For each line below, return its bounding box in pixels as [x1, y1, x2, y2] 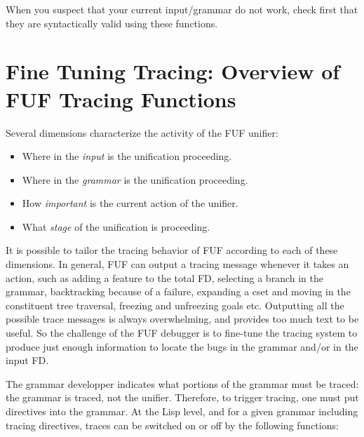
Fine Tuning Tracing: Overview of [6, 57, 340, 86]
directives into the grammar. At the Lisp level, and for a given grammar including [6, 404, 358, 418]
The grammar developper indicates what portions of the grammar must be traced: [6, 376, 359, 391]
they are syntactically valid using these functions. [6, 15, 218, 30]
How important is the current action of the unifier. [22, 196, 238, 210]
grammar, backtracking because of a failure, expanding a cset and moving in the [6, 284, 351, 299]
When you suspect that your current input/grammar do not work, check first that [6, 2, 358, 16]
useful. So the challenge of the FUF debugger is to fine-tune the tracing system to [6, 325, 358, 340]
